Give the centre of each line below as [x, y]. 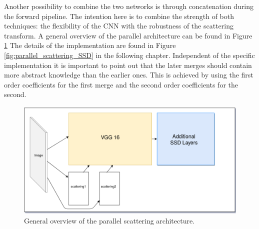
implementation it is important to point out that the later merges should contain [128, 65]
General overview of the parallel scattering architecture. [109, 221]
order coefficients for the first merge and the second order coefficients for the [121, 84]
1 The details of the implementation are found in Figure [90, 45]
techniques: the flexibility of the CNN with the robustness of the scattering [119, 26]
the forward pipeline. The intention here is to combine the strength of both [119, 16]
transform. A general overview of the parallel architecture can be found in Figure [128, 35]
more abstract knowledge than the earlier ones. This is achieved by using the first [129, 75]
